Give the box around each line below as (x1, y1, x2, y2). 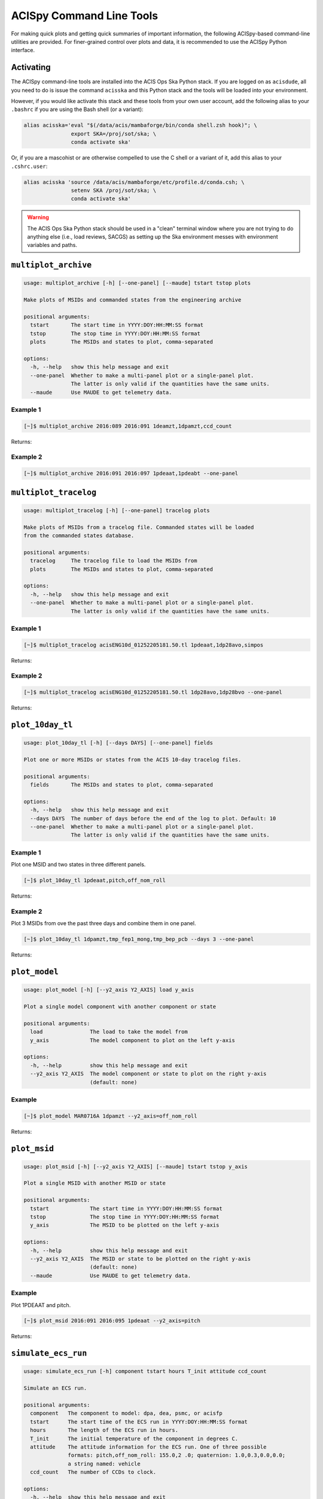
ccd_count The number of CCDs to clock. (30, 1469, 157, 1476)
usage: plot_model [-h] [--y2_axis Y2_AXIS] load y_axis (23, 986, 194, 994)
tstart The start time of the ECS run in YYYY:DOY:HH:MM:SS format (30, 1418, 248, 1425)
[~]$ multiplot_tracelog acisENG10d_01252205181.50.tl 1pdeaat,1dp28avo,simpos (23, 642, 264, 648)
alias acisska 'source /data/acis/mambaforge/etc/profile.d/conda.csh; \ (23, 179, 245, 185)
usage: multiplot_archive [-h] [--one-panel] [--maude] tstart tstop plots (23, 279, 251, 287)
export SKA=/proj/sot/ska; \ (71, 130, 157, 137)
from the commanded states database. (23, 532, 135, 539)
